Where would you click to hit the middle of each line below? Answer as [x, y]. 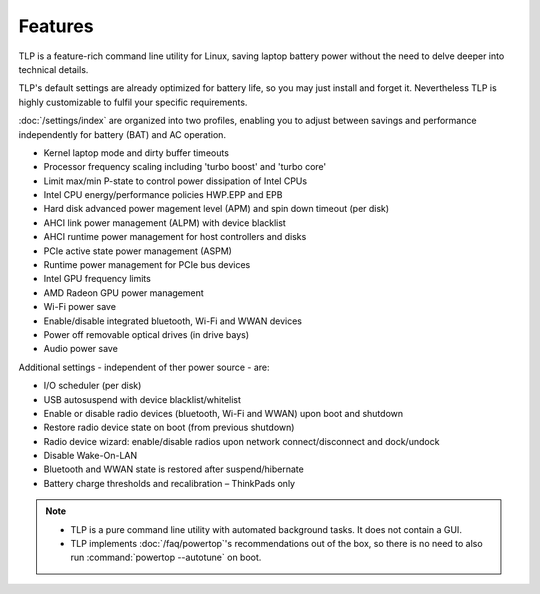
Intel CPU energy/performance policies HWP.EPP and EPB [163, 195]
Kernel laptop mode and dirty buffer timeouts [136, 152]
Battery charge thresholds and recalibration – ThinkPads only [169, 483]
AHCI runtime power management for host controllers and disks [175, 237]
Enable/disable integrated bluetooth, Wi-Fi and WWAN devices [172, 321]
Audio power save [81, 349]
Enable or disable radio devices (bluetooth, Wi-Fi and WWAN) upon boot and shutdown [223, 413]
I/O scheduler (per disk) [92, 386]
